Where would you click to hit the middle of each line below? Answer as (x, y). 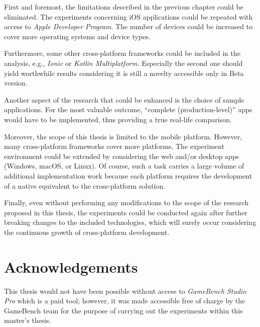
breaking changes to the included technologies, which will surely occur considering (130, 222)
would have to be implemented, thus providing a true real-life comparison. (118, 119)
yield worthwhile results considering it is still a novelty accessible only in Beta (124, 73)
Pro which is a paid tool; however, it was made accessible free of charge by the (125, 301)
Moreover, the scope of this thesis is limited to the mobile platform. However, (123, 136)
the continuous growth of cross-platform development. (87, 232)
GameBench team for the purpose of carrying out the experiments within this (123, 310)
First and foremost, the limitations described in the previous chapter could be (124, 7)
